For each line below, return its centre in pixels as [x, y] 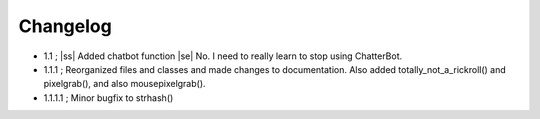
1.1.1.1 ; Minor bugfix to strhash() [108, 97]
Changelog [65, 26]
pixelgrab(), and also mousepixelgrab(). [124, 84]
